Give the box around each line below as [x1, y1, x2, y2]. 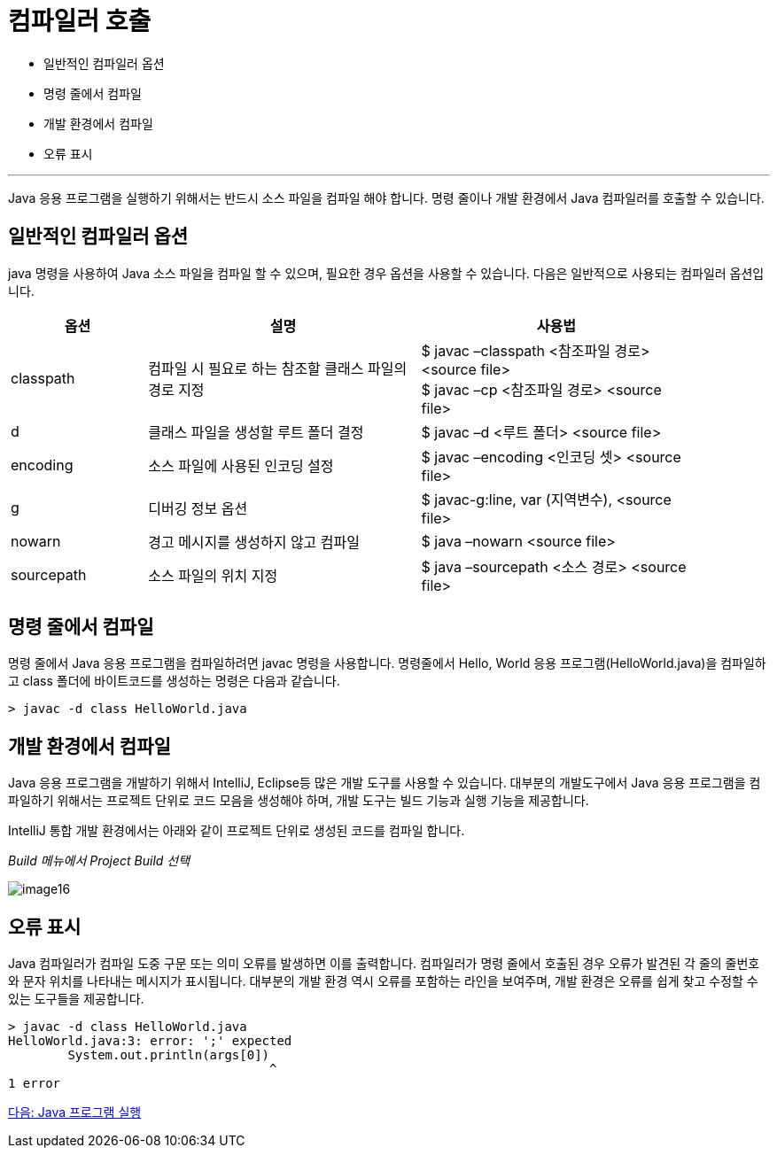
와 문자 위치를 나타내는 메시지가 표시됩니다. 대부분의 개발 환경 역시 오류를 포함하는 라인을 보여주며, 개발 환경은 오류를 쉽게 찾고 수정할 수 [8, 973, 758, 989]
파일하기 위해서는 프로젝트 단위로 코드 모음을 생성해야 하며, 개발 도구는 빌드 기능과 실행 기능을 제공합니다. [8, 793, 589, 809]
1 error [8, 1076, 61, 1091]
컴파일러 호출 [8, 6, 152, 36]
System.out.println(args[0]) [67, 1048, 270, 1063]
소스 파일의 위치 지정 [148, 566, 278, 585]
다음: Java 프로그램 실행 [8, 1105, 142, 1120]
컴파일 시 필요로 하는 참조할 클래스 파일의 [148, 359, 408, 377]
